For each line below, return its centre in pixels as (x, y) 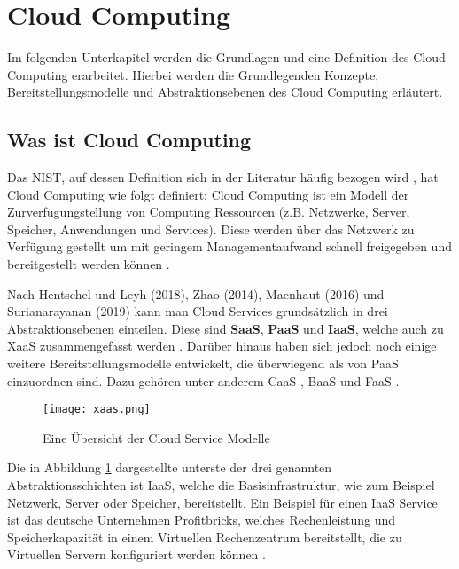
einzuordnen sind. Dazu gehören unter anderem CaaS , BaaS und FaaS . (203, 380)
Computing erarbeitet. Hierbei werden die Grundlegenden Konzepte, (193, 74)
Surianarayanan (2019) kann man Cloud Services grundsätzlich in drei (198, 311)
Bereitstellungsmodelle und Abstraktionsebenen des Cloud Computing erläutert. (225, 92)
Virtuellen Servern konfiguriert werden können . (136, 554)
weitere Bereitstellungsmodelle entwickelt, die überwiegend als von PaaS (203, 364)
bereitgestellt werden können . (89, 264)
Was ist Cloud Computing (129, 140)
